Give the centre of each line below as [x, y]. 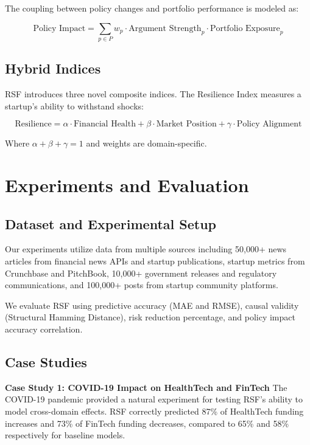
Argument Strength [165, 28]
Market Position [186, 124]
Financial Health [104, 124]
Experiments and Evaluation [127, 185]
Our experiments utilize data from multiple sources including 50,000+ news [146, 249]
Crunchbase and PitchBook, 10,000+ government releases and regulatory [141, 273]
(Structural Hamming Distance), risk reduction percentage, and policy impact [150, 317]
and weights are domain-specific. [146, 143]
